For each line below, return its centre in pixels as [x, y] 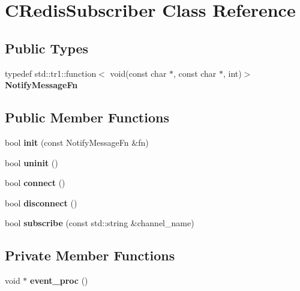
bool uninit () [31, 162]
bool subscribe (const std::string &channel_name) [100, 223]
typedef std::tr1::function [51, 73]
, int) [232, 73]
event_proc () [59, 280]
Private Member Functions [90, 255]
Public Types [47, 48]
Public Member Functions [87, 117]
